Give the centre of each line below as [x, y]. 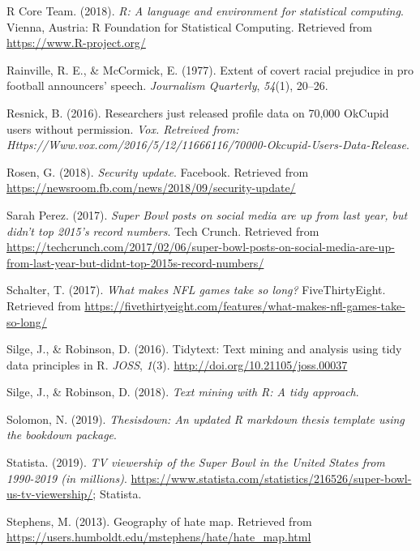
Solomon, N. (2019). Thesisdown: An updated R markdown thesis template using [206, 419]
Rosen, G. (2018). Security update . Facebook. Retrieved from [158, 171]
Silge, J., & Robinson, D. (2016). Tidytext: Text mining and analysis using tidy [204, 349]
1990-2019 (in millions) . [67, 478]
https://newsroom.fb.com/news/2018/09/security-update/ [151, 188]
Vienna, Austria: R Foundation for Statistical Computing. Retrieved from [189, 26]
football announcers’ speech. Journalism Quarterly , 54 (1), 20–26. [167, 85]
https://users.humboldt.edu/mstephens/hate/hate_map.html [159, 537]
